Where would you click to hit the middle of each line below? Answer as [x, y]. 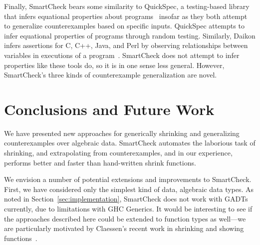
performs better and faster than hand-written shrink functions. [100, 162]
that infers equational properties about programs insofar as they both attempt [126, 16]
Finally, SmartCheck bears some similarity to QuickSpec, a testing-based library [127, 6]
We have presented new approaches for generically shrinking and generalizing [122, 133]
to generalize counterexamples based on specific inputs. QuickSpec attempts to [124, 26]
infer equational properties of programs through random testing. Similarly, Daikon [130, 35]
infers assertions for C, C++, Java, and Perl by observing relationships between [126, 45]
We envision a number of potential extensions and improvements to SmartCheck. [128, 179]
